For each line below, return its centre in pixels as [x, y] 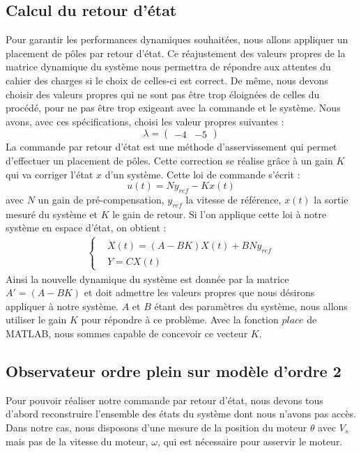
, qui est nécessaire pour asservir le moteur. [250, 441]
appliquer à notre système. [62, 306]
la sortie [331, 199]
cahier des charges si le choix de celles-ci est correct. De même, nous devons [167, 80]
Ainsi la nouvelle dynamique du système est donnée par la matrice [147, 278]
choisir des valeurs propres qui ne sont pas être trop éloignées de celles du [163, 94]
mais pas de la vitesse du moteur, [77, 441]
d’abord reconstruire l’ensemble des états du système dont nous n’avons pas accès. [181, 414]
